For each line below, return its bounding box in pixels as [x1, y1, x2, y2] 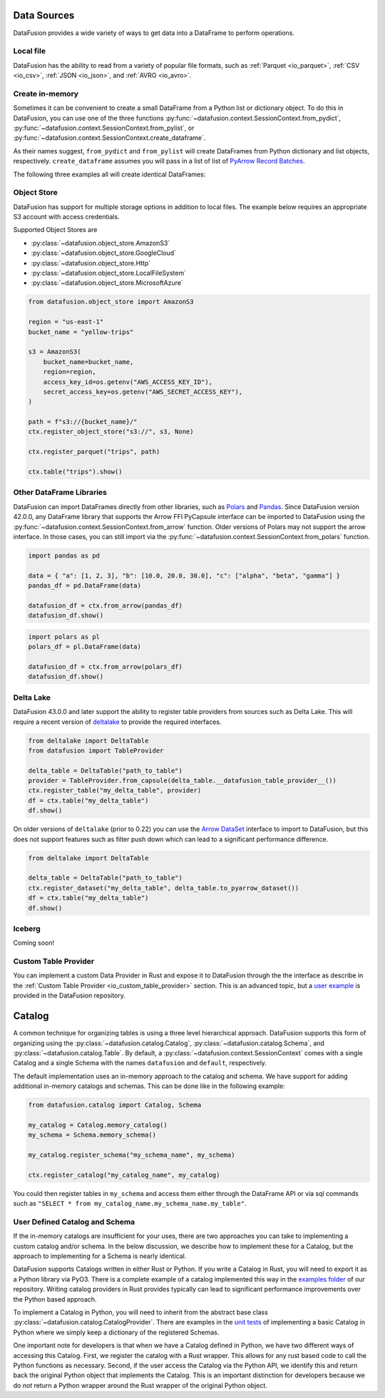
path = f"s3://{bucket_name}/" [28, 418, 138, 426]
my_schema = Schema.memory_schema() [28, 1131, 157, 1139]
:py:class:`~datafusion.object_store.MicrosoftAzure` [31, 278, 183, 287]
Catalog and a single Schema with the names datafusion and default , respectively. [13, 1059, 267, 1067]
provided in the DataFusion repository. [13, 991, 126, 1000]
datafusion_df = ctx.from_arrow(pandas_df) [28, 601, 183, 610]
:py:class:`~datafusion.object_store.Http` [31, 258, 151, 267]
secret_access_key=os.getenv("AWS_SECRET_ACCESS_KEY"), [43, 388, 243, 396]
